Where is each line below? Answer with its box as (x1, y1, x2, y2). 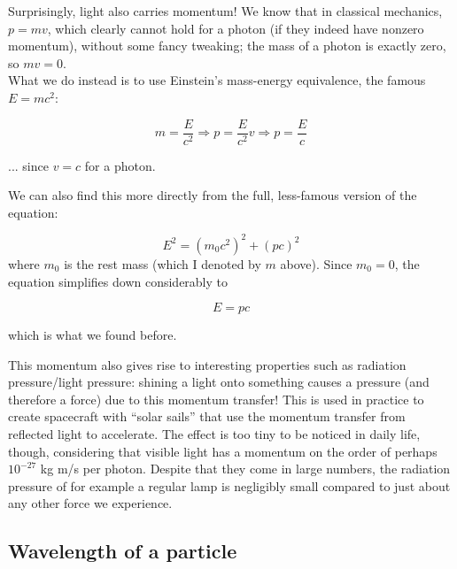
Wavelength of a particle (8, 537, 237, 565)
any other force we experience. (8, 494, 173, 512)
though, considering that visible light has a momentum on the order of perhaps (8, 442, 438, 460)
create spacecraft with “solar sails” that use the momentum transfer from (8, 407, 406, 426)
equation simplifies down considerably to (8, 272, 228, 290)
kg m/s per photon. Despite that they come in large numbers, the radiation (40, 459, 451, 478)
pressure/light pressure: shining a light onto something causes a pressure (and (8, 373, 430, 391)
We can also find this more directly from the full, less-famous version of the (8, 186, 417, 204)
